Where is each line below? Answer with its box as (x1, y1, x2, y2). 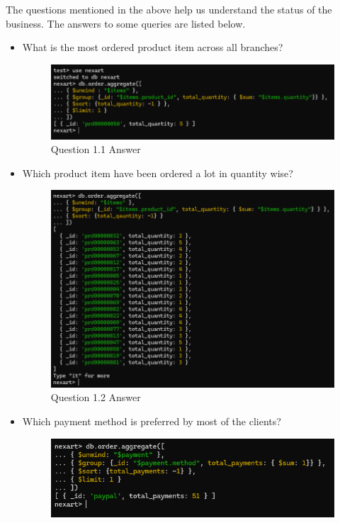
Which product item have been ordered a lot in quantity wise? (22, 165, 293, 180)
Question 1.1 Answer (50, 142, 141, 157)
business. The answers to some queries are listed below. (6, 16, 246, 30)
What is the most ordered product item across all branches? (22, 40, 283, 55)
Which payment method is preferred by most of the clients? (22, 413, 281, 428)
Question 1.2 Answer (50, 390, 141, 405)
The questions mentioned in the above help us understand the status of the (6, 2, 332, 16)
